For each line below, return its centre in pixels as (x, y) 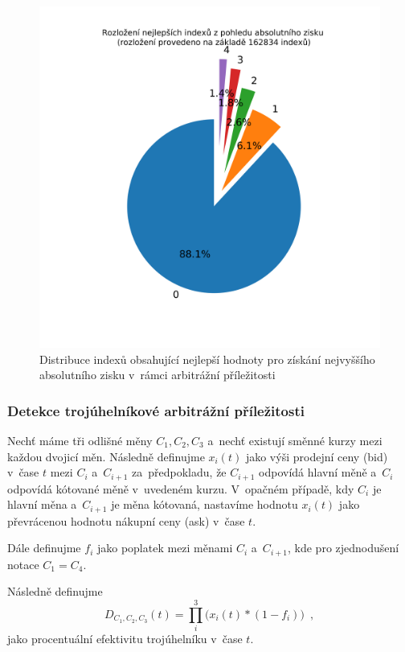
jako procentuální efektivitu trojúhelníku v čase (125, 639)
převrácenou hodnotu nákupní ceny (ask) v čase (126, 520)
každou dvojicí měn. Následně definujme (106, 456)
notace (23, 564)
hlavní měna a (42, 504)
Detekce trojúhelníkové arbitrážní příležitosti (156, 410)
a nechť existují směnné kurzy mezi (295, 440)
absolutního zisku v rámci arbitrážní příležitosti (157, 375)
